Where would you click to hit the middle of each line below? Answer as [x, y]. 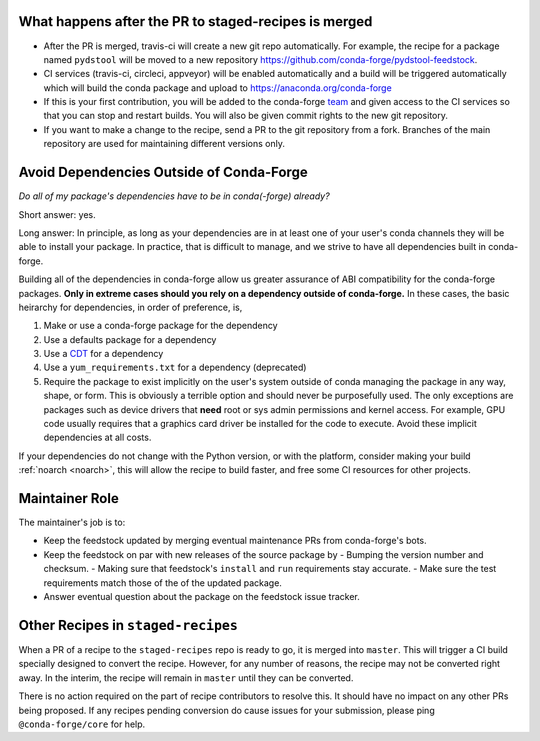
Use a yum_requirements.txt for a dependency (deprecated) [175, 367]
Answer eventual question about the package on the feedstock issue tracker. [201, 597]
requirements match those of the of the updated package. [162, 582]
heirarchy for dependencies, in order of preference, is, [130, 307]
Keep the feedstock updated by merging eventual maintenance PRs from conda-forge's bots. [235, 541]
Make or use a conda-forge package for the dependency [161, 326]
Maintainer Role [68, 498]
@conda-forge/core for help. [82, 724]
